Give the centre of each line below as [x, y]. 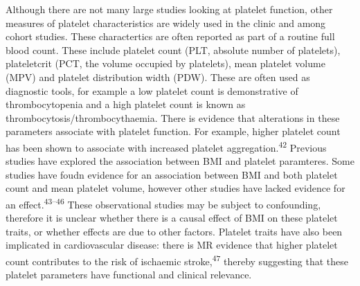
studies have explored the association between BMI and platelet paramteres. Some [180, 161]
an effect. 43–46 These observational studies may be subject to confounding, [163, 203]
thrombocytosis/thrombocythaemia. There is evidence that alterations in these [173, 117]
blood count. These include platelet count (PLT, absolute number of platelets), [173, 50]
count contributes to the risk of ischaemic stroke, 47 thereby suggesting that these [177, 260]
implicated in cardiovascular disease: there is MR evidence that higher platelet [172, 245]
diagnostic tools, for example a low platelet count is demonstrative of [152, 90]
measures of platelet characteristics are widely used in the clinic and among [166, 23]
